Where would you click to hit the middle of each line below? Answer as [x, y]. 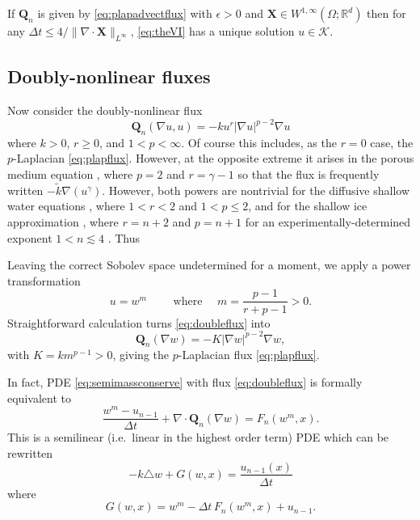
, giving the [141, 355]
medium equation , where [70, 174]
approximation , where [63, 222]
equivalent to [39, 397]
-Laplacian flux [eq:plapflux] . [249, 355]
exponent [30, 237]
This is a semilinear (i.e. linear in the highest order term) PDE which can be [198, 437]
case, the [392, 142]
